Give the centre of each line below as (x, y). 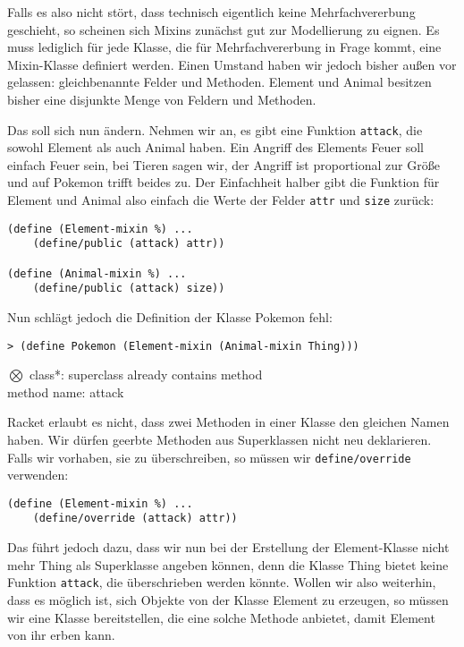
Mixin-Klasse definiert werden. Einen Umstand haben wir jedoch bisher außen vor (232, 64)
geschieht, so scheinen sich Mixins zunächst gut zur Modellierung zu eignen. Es (224, 29)
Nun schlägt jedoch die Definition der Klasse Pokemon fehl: (170, 316)
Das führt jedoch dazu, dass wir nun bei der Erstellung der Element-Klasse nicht (228, 547)
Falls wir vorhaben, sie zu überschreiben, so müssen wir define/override (209, 457)
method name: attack (66, 392)
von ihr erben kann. (61, 635)
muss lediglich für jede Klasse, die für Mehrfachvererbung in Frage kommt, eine (224, 47)
